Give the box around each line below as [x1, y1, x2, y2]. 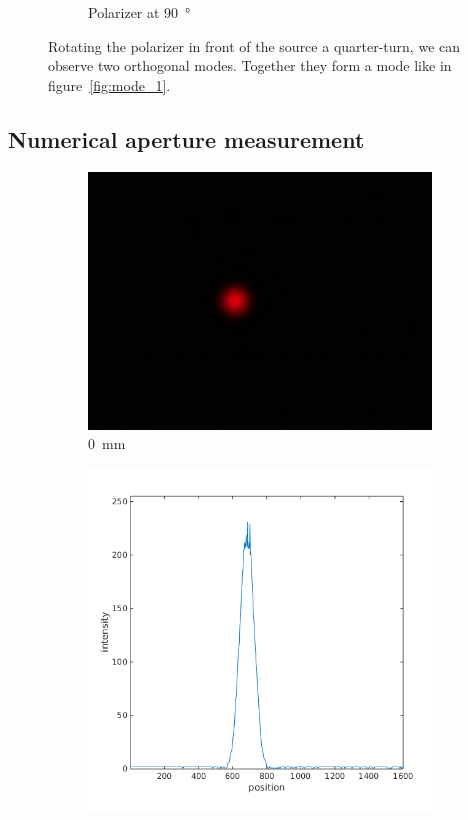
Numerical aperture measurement [8, 123, 365, 154]
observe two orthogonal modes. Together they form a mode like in [48, 55, 452, 76]
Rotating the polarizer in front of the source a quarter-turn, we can [48, 35, 461, 56]
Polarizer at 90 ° [88, 2, 191, 22]
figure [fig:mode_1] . [48, 74, 171, 95]
